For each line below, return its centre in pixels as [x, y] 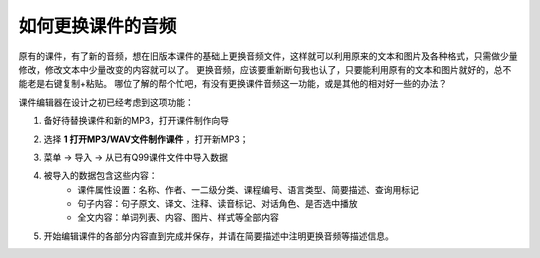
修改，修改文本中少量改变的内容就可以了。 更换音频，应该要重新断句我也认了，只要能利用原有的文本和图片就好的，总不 [265, 69]
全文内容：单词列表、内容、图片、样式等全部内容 [178, 217]
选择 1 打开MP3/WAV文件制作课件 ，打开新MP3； [146, 139]
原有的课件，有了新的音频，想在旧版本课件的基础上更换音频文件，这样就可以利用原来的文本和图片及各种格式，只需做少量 [268, 56]
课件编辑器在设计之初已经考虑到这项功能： [106, 102]
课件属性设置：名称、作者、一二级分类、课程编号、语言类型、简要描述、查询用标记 [248, 189]
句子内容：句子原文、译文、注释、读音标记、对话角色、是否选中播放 [217, 204]
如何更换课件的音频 [97, 26]
